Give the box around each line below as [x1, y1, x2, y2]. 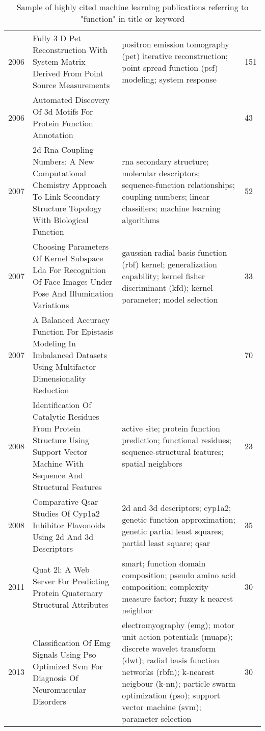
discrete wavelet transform [122, 642, 216, 654]
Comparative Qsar [33, 496, 98, 507]
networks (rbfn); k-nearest [122, 666, 215, 678]
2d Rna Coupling [33, 144, 94, 155]
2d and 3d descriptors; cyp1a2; [122, 501, 231, 513]
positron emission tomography [122, 38, 229, 50]
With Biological [33, 214, 89, 226]
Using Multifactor [33, 361, 96, 372]
